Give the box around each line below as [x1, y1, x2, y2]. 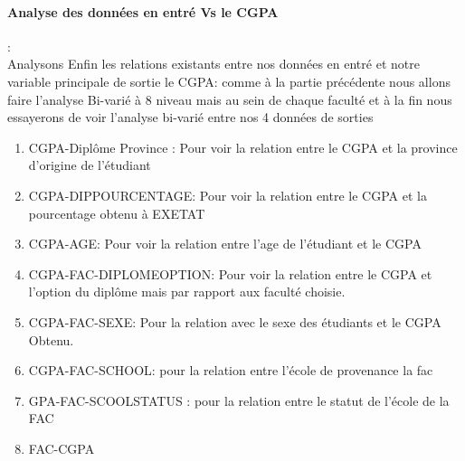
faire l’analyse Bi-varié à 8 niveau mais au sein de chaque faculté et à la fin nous [7, 89, 452, 108]
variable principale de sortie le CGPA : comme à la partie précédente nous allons [7, 71, 451, 90]
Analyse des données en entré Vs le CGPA [7, 2, 279, 21]
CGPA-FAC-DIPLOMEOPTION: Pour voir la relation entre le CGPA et [28, 264, 432, 283]
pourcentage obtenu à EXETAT [28, 203, 205, 222]
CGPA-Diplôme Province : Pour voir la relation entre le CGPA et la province [28, 137, 458, 156]
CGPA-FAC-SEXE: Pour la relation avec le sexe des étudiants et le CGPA [28, 312, 441, 331]
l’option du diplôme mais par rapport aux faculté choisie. [28, 282, 346, 301]
